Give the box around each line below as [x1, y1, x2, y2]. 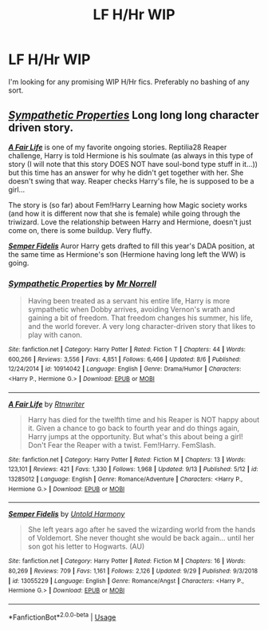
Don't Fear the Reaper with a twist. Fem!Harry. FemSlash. [27, 440, 216, 450]
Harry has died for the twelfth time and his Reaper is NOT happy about [27, 414, 260, 424]
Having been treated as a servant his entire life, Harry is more [27, 296, 231, 306]
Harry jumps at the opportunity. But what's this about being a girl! [27, 431, 243, 441]
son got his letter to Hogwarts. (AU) [27, 541, 145, 552]
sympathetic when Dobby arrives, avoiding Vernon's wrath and [27, 305, 235, 315]
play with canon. [27, 330, 82, 340]
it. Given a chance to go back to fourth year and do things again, [27, 423, 240, 433]
